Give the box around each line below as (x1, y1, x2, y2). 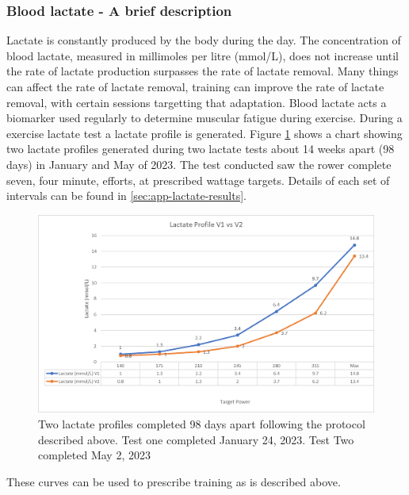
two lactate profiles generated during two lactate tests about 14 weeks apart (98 (6, 140, 395, 157)
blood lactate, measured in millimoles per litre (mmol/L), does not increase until (6, 47, 399, 63)
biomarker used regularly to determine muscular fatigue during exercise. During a (6, 109, 403, 126)
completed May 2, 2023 (38, 447, 151, 463)
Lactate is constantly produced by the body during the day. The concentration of (6, 32, 401, 48)
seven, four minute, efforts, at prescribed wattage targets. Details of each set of (6, 171, 390, 188)
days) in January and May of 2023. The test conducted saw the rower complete (6, 155, 392, 172)
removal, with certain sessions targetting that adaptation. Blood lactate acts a (6, 94, 387, 110)
